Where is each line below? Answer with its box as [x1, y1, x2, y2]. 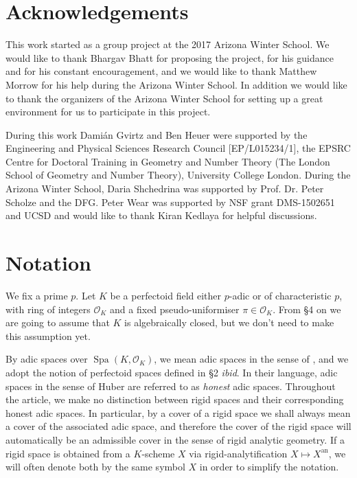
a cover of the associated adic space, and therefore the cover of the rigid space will [5, 419, 352, 433]
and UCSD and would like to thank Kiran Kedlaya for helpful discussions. [5, 208, 317, 223]
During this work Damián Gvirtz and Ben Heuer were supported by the [5, 127, 308, 141]
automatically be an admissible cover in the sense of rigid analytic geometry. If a [5, 432, 345, 446]
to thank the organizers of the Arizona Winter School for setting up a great [5, 91, 323, 105]
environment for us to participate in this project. [5, 104, 211, 119]
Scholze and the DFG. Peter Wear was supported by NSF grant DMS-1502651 [5, 194, 335, 209]
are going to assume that [5, 315, 110, 330]
